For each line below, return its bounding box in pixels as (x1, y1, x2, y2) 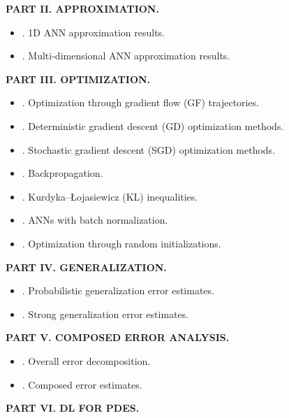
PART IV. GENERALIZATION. (6, 259, 167, 274)
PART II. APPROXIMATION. (6, 1, 159, 15)
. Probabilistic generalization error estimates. (22, 283, 214, 298)
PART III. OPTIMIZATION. (6, 71, 151, 86)
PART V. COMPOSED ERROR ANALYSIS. (6, 330, 230, 345)
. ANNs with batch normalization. (22, 212, 168, 227)
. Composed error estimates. (22, 377, 142, 391)
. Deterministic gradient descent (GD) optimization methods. (22, 118, 284, 133)
